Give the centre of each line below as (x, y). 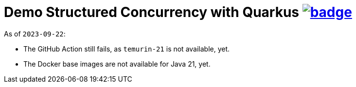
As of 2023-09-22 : (35, 34)
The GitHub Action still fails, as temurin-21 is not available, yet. (127, 49)
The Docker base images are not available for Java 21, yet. (117, 64)
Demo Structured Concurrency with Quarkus (152, 12)
